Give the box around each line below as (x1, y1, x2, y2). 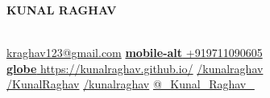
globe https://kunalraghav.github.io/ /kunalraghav (6, 59, 264, 76)
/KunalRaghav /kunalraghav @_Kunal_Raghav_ (6, 76, 255, 92)
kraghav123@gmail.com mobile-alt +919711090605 (6, 44, 263, 61)
